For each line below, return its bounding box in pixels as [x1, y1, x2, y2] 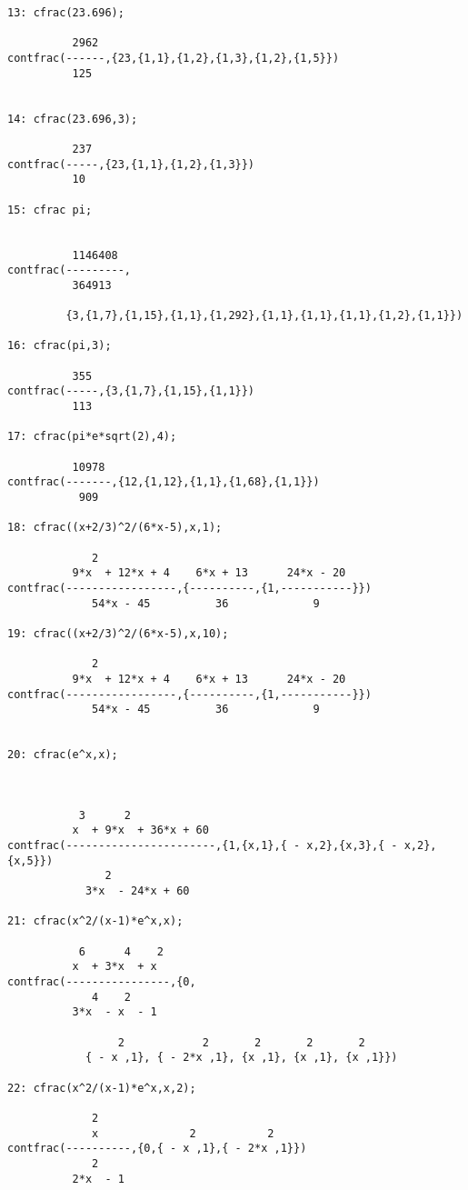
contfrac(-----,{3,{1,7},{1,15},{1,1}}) [7, 385, 255, 398]
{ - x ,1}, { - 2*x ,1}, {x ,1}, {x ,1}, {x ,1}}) [85, 1051, 398, 1065]
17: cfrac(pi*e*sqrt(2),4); [7, 430, 177, 444]
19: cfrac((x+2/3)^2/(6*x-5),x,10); [7, 626, 229, 640]
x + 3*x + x [72, 960, 157, 974]
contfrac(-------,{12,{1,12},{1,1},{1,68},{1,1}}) [7, 475, 320, 489]
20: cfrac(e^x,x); [7, 748, 118, 762]
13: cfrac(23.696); [7, 6, 124, 19]
